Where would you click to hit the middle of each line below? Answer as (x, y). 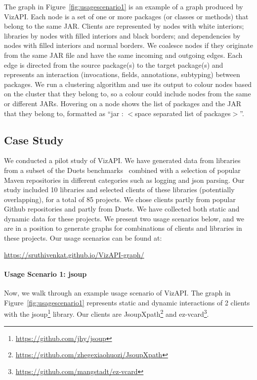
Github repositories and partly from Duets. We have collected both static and (122, 209)
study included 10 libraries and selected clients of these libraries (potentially (119, 190)
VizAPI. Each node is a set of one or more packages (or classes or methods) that (126, 16)
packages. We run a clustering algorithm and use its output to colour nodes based (128, 84)
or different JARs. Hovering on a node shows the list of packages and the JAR (123, 103)
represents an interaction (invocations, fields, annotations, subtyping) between (122, 74)
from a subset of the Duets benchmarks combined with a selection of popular (122, 170)
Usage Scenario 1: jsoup (45, 274)
